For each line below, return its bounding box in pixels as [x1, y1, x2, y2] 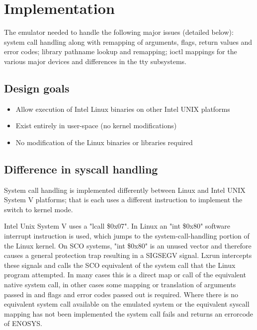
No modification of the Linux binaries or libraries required [15, 137, 193, 147]
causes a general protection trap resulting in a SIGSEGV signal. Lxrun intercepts [4, 250, 252, 260]
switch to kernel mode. [4, 204, 73, 214]
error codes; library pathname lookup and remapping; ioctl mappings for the [4, 46, 237, 57]
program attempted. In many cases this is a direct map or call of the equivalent [4, 269, 246, 280]
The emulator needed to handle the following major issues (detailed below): [4, 27, 234, 37]
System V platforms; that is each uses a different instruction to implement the [4, 194, 243, 205]
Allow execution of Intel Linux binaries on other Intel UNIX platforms [15, 103, 230, 114]
